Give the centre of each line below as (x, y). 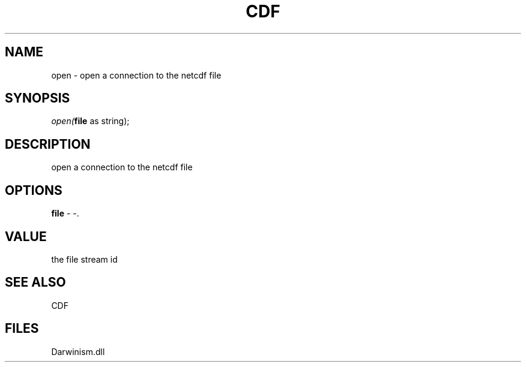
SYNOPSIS (38, 98)
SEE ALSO (35, 282)
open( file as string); (90, 121)
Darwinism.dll (78, 351)
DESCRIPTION (48, 144)
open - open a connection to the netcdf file (136, 75)
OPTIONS (34, 190)
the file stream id (84, 259)
